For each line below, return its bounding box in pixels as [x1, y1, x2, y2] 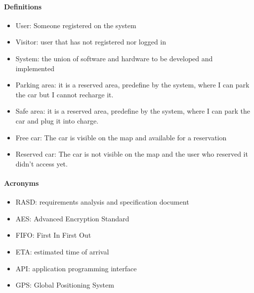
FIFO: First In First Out [15, 230, 91, 240]
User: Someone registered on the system [15, 20, 136, 30]
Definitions [4, 1, 42, 11]
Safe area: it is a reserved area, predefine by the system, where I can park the [15, 106, 250, 116]
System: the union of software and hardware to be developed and [15, 53, 213, 63]
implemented [15, 63, 54, 73]
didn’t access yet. [15, 158, 68, 168]
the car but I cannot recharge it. [15, 89, 114, 99]
